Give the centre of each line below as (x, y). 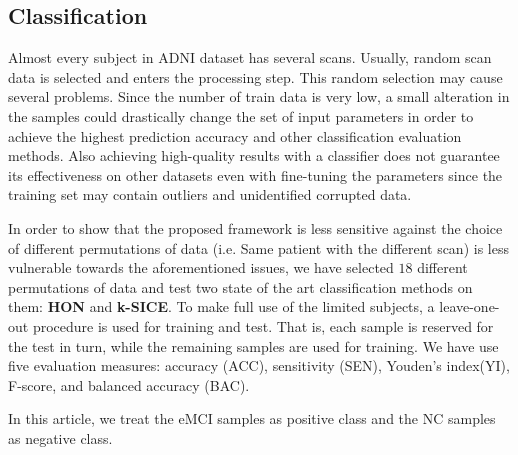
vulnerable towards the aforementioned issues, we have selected (201, 267)
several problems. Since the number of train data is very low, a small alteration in (259, 96)
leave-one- (469, 306)
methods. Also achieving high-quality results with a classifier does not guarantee (254, 155)
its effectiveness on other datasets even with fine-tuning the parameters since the (255, 174)
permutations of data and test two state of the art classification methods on (240, 286)
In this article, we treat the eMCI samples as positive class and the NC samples (252, 418)
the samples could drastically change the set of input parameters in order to (241, 115)
